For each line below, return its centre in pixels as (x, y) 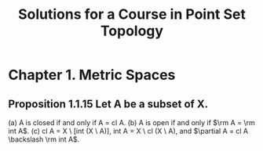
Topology (132, 31)
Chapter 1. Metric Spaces (92, 75)
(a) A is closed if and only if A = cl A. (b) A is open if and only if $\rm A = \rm (131, 122)
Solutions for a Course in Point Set (132, 14)
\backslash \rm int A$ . (44, 139)
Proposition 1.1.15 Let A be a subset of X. (108, 104)
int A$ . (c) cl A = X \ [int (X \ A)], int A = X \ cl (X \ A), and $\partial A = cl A (128, 131)
